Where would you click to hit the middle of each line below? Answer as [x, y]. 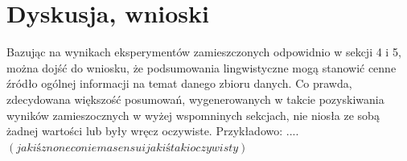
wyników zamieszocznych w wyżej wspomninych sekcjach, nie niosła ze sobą [193, 115]
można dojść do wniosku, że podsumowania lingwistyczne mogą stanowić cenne [201, 67]
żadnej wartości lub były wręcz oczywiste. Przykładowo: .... [153, 131]
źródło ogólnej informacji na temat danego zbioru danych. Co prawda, [179, 83]
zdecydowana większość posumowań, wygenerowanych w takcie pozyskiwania [195, 99]
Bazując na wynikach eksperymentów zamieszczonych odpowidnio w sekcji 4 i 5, [204, 52]
